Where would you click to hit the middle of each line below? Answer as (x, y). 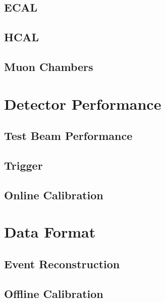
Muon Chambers (49, 66)
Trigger (23, 165)
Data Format (50, 232)
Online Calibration (54, 195)
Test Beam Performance (68, 136)
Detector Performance (83, 103)
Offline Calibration (54, 293)
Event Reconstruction (62, 263)
